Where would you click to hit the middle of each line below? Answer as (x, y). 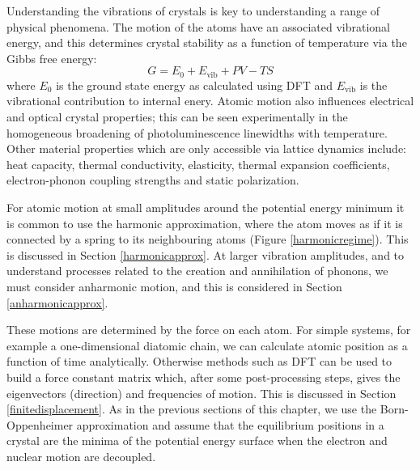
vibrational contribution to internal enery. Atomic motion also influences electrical (210, 101)
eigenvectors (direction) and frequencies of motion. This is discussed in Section (202, 393)
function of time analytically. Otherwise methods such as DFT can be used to (199, 361)
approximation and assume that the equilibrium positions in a (230, 424)
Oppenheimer (40, 424)
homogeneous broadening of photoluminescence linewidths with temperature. (197, 132)
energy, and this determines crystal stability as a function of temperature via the (207, 42)
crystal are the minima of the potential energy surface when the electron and (197, 440)
